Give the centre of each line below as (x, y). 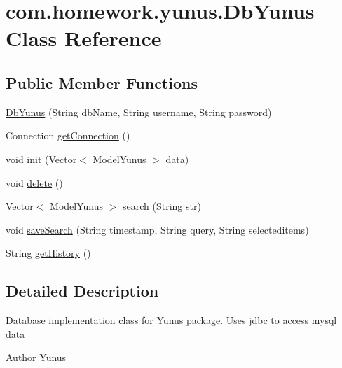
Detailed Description (82, 291)
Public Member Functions (102, 82)
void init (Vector (41, 158)
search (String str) (162, 206)
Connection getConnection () (68, 135)
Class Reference (84, 38)
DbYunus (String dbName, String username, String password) (139, 112)
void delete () (34, 182)
